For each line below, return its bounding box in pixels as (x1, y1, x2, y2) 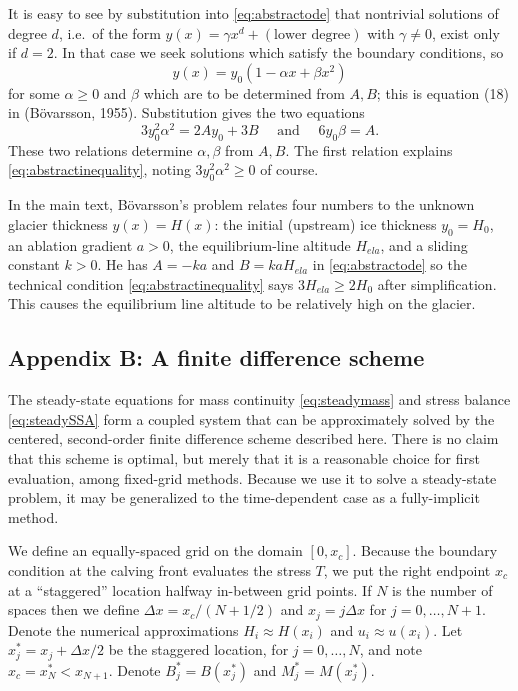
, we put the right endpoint (323, 559, 491, 580)
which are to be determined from (143, 82, 345, 103)
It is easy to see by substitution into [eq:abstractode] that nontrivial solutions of (8, 3, 499, 23)
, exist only (432, 22, 500, 43)
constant (8, 254, 60, 275)
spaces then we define (8, 599, 140, 620)
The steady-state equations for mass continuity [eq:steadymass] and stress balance (8, 389, 511, 410)
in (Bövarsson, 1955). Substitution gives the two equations (8, 102, 365, 123)
